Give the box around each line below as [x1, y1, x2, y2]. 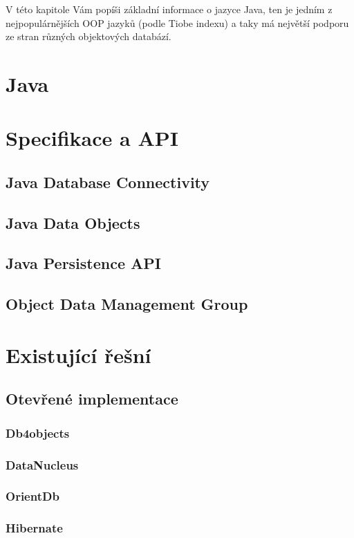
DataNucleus [6, 456, 79, 473]
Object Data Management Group [6, 293, 248, 315]
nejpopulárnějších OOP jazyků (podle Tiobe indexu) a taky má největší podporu [6, 15, 349, 30]
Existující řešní [6, 340, 151, 369]
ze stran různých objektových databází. [6, 29, 171, 44]
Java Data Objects [6, 212, 140, 233]
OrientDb [6, 488, 59, 505]
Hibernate [6, 519, 63, 537]
